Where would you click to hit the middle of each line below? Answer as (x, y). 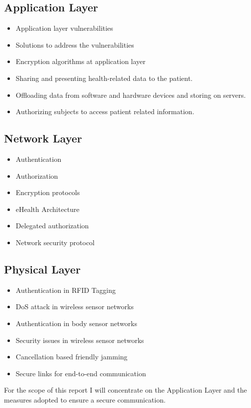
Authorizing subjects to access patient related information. (105, 111)
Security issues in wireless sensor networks (80, 340)
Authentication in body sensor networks (76, 323)
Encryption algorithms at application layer (81, 61)
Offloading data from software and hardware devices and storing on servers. (131, 95)
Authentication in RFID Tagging (66, 290)
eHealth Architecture (47, 209)
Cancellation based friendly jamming (72, 357)
